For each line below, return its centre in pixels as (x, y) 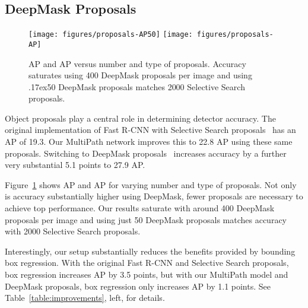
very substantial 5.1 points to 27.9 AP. (75, 165)
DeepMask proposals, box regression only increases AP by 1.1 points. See (138, 286)
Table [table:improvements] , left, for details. (85, 298)
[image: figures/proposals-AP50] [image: (111, 35)
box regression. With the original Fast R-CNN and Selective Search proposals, (147, 263)
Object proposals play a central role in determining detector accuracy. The (140, 118)
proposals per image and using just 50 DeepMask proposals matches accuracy (146, 219)
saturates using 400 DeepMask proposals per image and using (140, 75)
